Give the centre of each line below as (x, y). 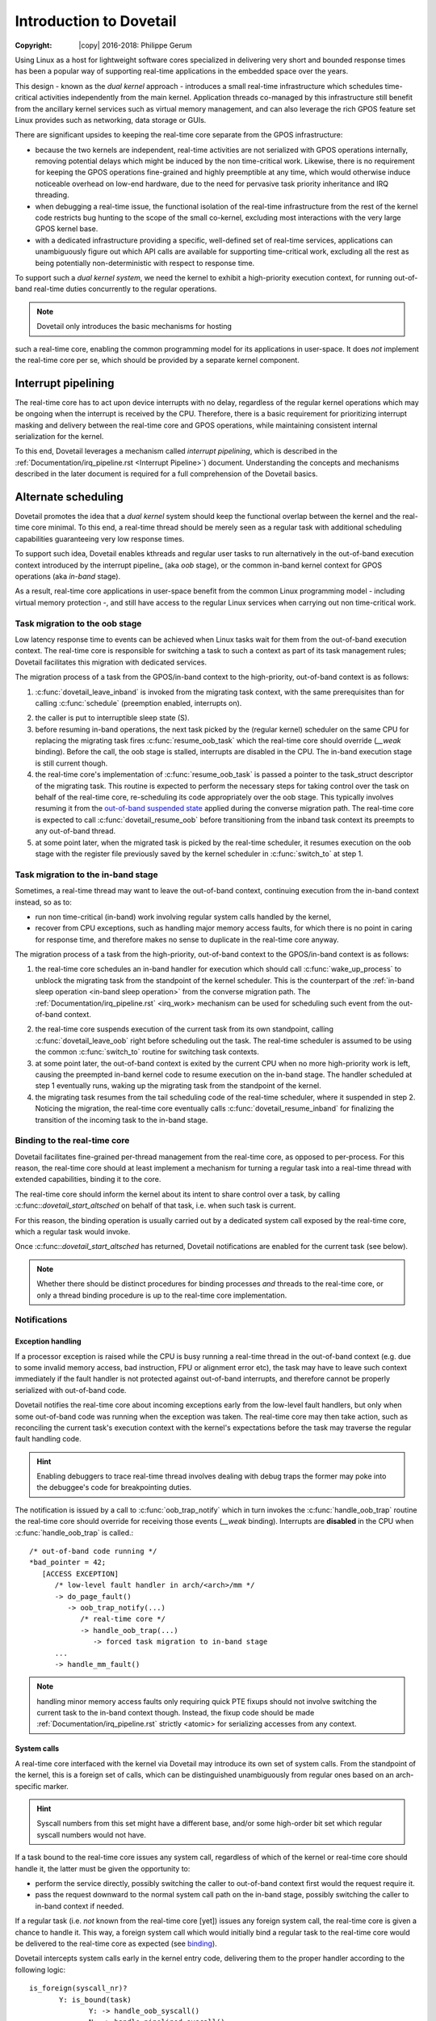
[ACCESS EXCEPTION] (80, 1574)
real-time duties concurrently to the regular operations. (125, 289)
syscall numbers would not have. (92, 1834)
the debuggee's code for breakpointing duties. (114, 1487)
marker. (56, 1786)
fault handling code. (48, 1439)
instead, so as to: (43, 902)
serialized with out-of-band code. (71, 1390)
